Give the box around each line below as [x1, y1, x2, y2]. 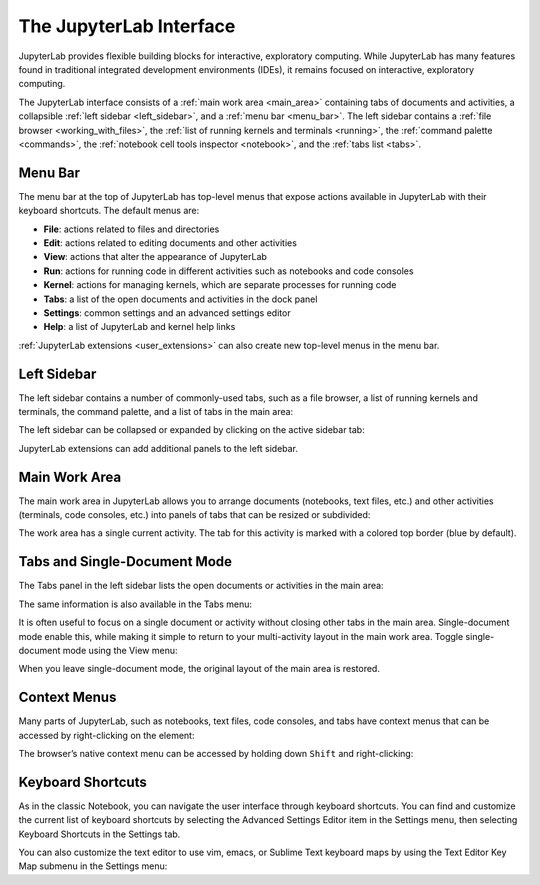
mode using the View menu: [62, 644, 178, 656]
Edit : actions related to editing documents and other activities [43, 236, 297, 249]
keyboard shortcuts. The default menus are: [18, 205, 200, 217]
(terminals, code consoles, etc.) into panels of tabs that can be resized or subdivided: [18, 509, 371, 521]
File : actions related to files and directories [43, 223, 220, 235]
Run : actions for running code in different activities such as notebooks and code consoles [43, 265, 414, 277]
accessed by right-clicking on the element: [18, 729, 195, 741]
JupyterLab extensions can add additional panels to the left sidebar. [18, 442, 299, 454]
